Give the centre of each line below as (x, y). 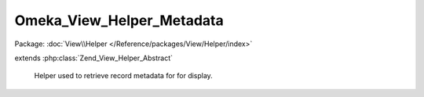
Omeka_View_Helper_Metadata (119, 20)
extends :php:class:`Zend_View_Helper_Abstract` (93, 58)
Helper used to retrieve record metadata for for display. (124, 76)
